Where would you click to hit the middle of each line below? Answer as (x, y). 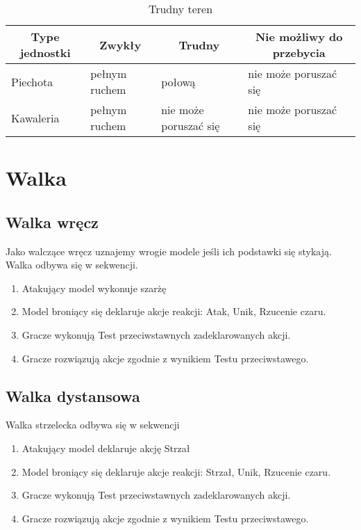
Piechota (32, 81)
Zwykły (120, 45)
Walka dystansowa (73, 395)
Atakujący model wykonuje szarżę (94, 288)
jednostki (45, 53)
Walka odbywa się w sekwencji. (72, 265)
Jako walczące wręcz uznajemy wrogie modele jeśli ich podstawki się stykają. (169, 251)
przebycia (299, 53)
